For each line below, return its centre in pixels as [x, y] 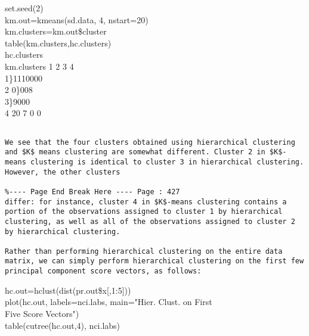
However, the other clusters [63, 172]
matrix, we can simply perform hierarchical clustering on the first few [154, 261]
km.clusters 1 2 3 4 [39, 66]
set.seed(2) [24, 8]
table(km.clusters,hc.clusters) [58, 43]
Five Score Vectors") [42, 313]
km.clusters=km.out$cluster [56, 31]
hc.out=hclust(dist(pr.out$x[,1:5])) [68, 290]
